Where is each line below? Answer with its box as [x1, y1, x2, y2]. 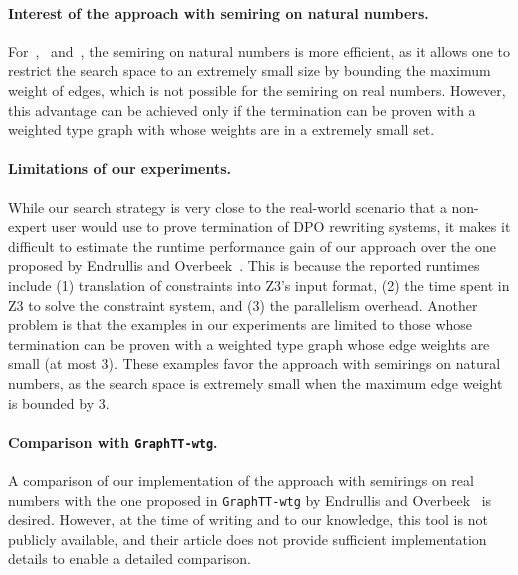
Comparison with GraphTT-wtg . [8, 431, 218, 452]
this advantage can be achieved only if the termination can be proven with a [8, 99, 476, 120]
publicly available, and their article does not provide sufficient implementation [8, 528, 487, 549]
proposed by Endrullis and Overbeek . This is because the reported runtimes [8, 255, 480, 276]
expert [8, 216, 47, 237]
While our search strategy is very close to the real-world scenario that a [8, 196, 447, 217]
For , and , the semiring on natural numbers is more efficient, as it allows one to [8, 40, 511, 61]
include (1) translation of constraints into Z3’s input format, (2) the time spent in [8, 274, 510, 295]
